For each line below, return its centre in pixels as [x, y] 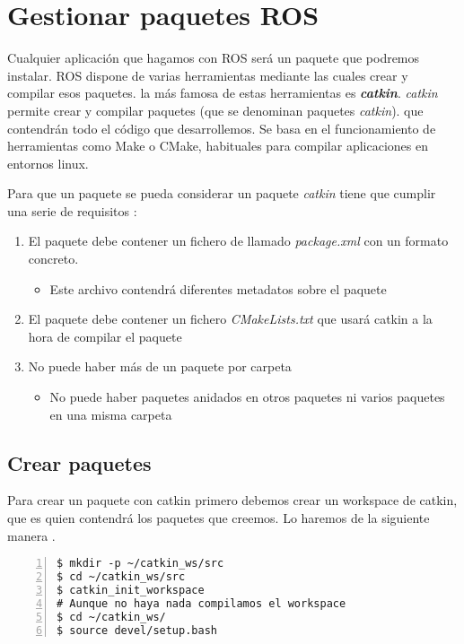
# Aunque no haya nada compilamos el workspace [201, 603]
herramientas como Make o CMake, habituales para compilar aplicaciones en [218, 146]
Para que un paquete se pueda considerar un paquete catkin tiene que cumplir [222, 193]
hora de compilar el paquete [105, 336]
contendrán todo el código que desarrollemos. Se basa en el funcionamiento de [222, 128]
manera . [31, 535]
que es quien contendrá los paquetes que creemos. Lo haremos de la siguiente [219, 518]
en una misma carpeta [111, 414]
